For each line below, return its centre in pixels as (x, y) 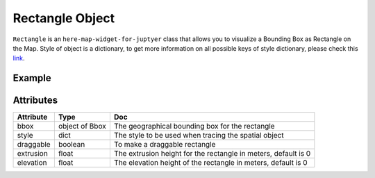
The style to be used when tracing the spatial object (199, 136)
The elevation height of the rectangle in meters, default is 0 (211, 163)
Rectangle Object (64, 18)
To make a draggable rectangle (165, 145)
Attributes (35, 100)
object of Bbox (82, 127)
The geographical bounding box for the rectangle (194, 127)
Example (32, 78)
